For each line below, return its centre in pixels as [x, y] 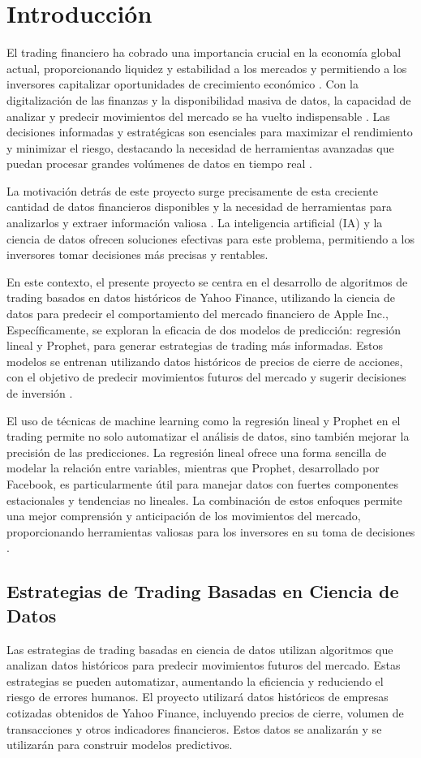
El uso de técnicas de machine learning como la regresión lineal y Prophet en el [204, 420]
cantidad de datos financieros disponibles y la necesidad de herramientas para [200, 207]
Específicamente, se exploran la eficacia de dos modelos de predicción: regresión [204, 329]
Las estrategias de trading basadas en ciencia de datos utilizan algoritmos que [200, 649]
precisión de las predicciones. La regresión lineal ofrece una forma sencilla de [197, 452]
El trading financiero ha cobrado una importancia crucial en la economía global [204, 52]
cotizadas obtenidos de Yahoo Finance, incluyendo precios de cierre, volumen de [205, 712]
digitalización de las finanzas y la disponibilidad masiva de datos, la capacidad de [209, 99]
